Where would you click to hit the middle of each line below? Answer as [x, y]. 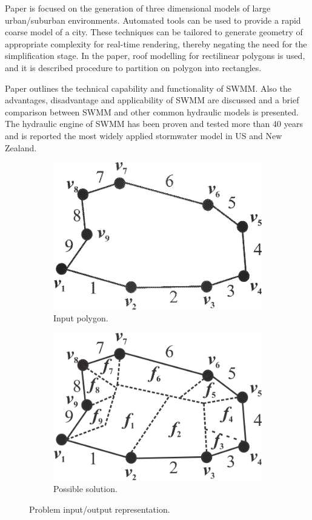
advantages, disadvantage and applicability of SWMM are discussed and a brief [152, 100]
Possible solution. [85, 489]
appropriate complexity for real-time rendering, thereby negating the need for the [156, 43]
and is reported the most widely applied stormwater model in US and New [144, 135]
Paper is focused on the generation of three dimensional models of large [138, 8]
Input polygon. [81, 318]
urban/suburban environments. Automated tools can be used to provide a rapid [153, 20]
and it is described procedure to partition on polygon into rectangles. [133, 67]
